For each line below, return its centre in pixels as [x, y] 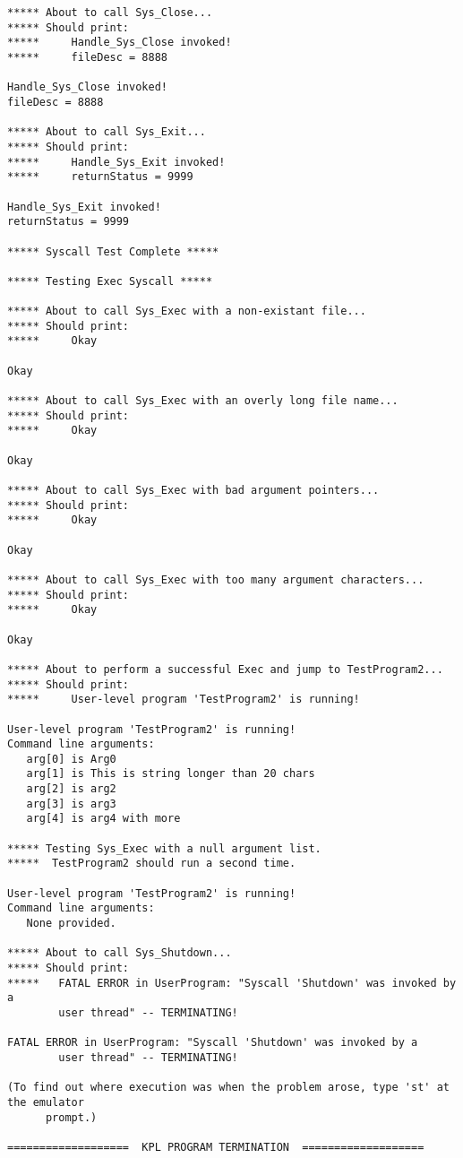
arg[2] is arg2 [71, 789]
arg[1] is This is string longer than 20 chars [171, 774]
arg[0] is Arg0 [71, 759]
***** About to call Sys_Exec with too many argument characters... [216, 579]
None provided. [71, 924]
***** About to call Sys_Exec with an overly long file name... [203, 401]
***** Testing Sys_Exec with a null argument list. [164, 848]
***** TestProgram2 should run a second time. [152, 864]
